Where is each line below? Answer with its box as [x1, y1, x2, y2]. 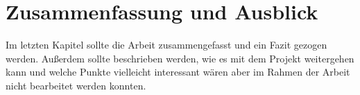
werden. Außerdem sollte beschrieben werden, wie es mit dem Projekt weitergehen [6, 51, 354, 65]
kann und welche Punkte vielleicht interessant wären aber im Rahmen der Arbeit [6, 64, 350, 79]
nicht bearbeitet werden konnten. [6, 78, 146, 92]
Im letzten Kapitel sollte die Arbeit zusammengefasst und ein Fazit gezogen [6, 37, 327, 52]
